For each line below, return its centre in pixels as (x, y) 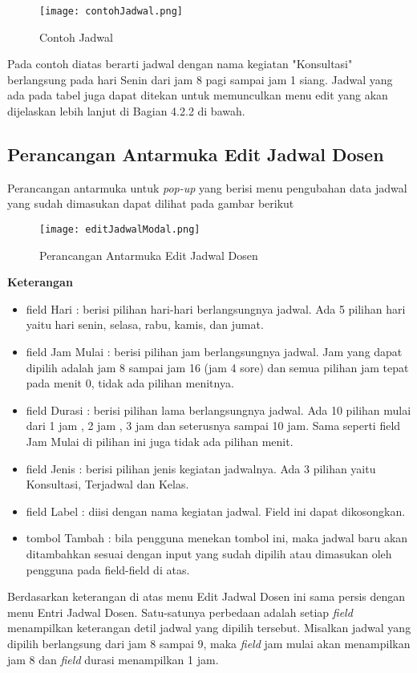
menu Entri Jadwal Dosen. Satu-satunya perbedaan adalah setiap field (180, 612)
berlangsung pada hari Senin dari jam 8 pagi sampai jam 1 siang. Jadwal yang (200, 79)
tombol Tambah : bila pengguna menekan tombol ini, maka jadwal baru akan (217, 538)
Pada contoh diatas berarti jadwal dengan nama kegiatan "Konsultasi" (180, 64)
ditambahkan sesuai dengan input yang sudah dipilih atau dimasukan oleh (209, 553)
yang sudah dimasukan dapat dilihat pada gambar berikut (151, 203)
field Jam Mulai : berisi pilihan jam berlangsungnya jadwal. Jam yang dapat (214, 352)
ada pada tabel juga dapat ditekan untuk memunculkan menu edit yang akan (198, 95)
